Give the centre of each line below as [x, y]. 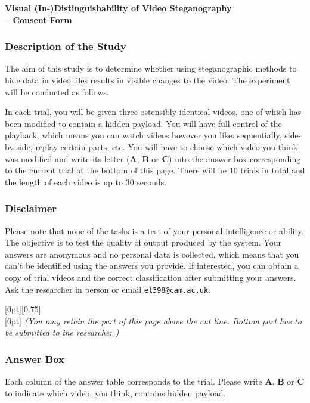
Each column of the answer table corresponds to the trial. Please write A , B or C [155, 381]
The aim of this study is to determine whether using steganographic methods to [151, 68]
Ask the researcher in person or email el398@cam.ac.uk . [108, 289]
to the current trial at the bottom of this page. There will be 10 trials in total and [155, 170]
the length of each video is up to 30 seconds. [86, 182]
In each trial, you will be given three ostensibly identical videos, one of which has [153, 112]
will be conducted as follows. [57, 92]
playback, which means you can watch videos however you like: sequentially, [143, 135]
